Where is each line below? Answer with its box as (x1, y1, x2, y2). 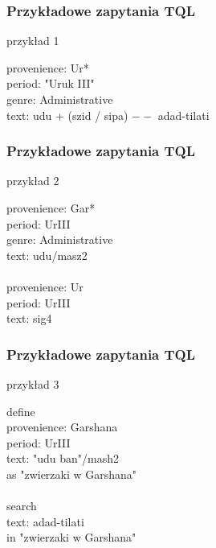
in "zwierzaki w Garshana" (6, 529, 137, 546)
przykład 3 (6, 375, 59, 392)
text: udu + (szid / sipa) (6, 106, 128, 123)
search (6, 497, 37, 514)
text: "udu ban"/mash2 (6, 450, 120, 467)
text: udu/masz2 (6, 246, 88, 263)
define (6, 402, 35, 419)
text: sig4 (6, 310, 52, 327)
